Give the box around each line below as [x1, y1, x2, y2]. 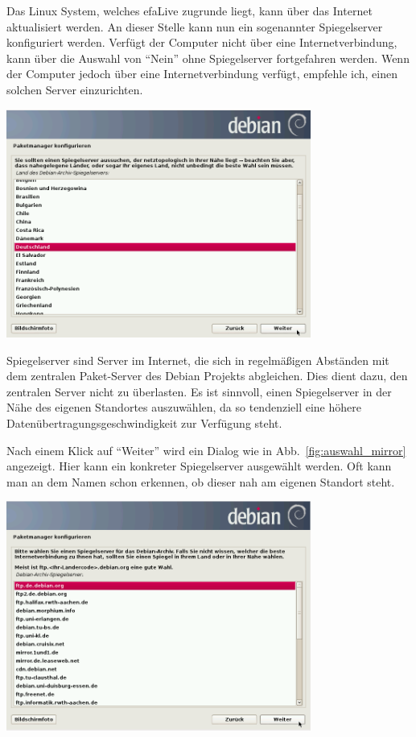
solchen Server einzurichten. [6, 81, 143, 97]
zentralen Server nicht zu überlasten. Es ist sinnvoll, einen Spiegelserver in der [6, 383, 392, 400]
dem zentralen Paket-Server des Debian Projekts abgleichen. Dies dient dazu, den [6, 367, 408, 384]
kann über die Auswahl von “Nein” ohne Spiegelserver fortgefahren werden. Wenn [6, 49, 410, 66]
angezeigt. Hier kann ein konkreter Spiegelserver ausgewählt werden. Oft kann [6, 458, 392, 474]
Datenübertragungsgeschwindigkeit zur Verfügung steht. [6, 414, 282, 431]
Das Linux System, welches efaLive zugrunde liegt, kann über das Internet [6, 2, 373, 19]
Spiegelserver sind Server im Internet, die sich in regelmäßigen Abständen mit [6, 351, 389, 368]
